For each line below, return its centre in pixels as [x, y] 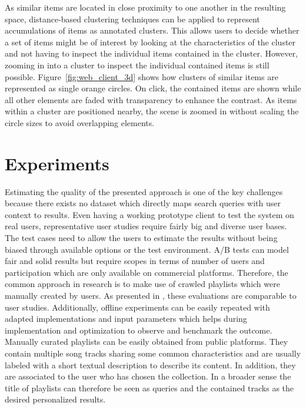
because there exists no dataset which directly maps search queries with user [143, 203]
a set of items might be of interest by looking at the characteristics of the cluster [150, 42]
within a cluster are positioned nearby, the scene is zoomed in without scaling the [152, 111]
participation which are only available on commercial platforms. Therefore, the [147, 272]
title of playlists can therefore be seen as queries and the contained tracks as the [149, 387]
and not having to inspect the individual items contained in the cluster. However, [152, 53]
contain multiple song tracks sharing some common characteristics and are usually [153, 353]
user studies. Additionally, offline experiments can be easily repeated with [137, 307]
